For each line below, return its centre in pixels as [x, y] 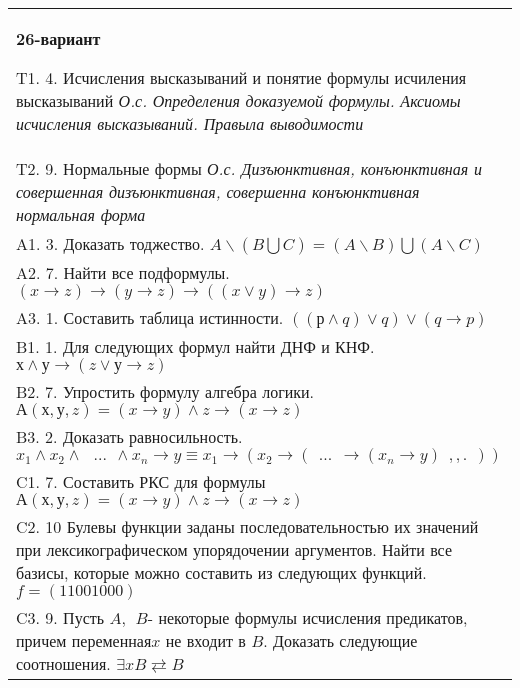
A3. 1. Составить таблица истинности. [150, 317]
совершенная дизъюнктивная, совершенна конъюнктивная [218, 191]
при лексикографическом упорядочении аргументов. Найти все [234, 549]
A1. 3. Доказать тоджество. [110, 243]
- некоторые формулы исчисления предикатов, [307, 617]
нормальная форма [81, 214]
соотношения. [63, 663]
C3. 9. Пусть [60, 617]
